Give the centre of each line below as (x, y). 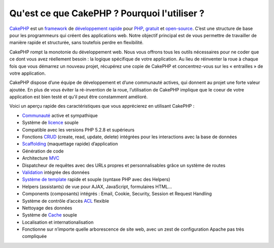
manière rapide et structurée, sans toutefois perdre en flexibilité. (77, 43)
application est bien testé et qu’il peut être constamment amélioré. (79, 97)
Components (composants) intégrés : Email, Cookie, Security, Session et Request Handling (117, 194)
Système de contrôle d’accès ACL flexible (65, 201)
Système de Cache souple (49, 215)
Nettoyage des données (47, 208)
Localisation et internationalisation (58, 222)
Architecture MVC (41, 158)
